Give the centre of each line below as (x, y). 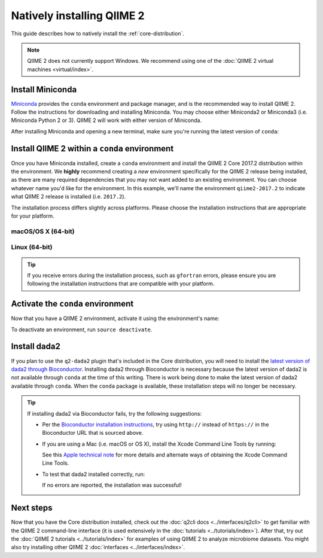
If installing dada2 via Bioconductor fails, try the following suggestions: (115, 413)
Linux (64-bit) (32, 247)
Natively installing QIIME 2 (78, 16)
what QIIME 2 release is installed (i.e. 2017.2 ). (68, 197)
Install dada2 (36, 347)
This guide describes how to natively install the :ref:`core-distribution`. (98, 33)
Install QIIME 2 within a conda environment (92, 149)
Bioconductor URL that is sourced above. (93, 433)
